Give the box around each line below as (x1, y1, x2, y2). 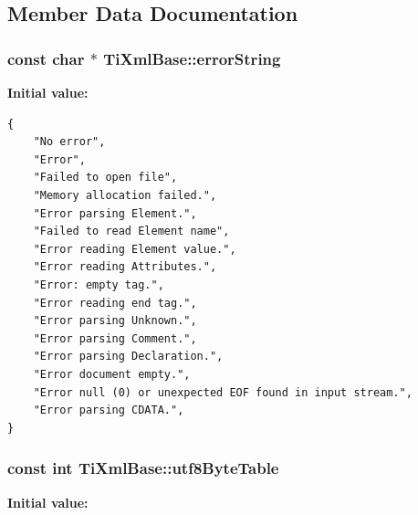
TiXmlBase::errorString (103, 47, 281, 69)
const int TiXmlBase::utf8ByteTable (7, 457, 279, 479)
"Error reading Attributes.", (33, 260, 217, 274)
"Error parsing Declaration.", (33, 350, 224, 363)
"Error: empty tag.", (33, 278, 164, 291)
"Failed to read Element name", (33, 225, 230, 238)
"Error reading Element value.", (33, 242, 236, 256)
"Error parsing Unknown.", (33, 314, 197, 328)
